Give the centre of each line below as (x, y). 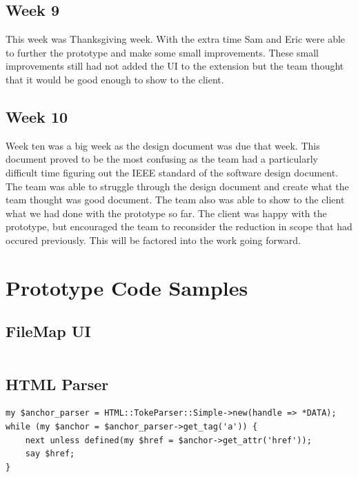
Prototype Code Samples (127, 287)
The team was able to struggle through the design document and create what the (177, 186)
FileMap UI (48, 331)
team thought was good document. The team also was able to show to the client (175, 200)
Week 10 (37, 116)
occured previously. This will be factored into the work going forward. (153, 240)
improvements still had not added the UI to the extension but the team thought (175, 66)
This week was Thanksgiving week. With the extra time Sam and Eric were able (176, 39)
